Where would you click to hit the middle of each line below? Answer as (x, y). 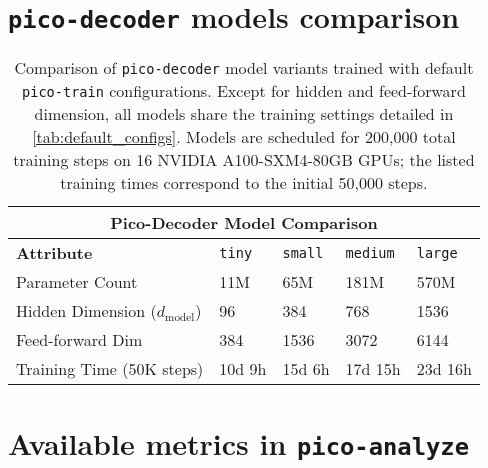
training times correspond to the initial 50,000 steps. (244, 183)
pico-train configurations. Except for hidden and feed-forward (244, 91)
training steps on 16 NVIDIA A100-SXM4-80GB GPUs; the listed (244, 160)
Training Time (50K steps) (110, 369)
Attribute (54, 253)
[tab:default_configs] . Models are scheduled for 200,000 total (244, 137)
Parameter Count (77, 282)
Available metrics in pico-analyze (238, 443)
